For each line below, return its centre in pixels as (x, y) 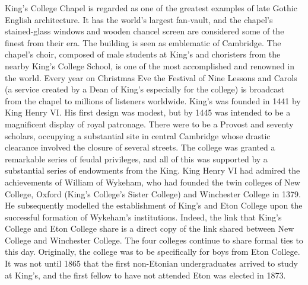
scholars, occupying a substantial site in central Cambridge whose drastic (138, 135)
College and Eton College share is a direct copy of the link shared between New (150, 228)
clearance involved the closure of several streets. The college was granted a (140, 147)
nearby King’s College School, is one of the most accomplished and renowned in (150, 65)
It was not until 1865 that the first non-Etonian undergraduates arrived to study (151, 263)
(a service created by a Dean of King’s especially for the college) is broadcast (145, 89)
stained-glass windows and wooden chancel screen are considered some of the (145, 31)
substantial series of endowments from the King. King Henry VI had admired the (153, 170)
